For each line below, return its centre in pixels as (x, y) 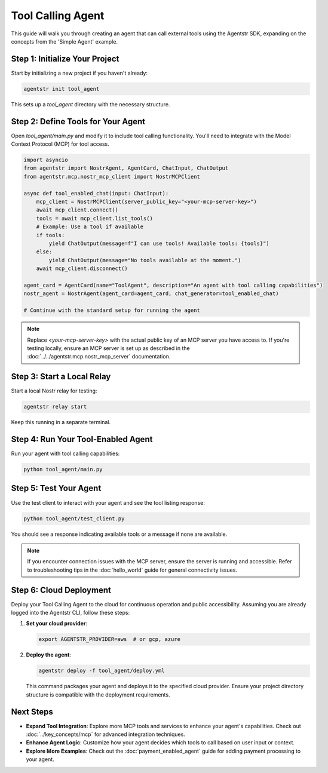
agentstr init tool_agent (62, 89)
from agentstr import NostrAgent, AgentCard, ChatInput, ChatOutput (126, 168)
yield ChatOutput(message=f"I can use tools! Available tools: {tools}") (159, 243)
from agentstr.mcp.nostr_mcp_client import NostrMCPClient (112, 177)
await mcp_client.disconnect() (82, 269)
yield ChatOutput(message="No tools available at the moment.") (145, 260)
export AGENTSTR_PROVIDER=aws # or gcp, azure (109, 639)
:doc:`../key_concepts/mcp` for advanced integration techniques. (105, 734)
